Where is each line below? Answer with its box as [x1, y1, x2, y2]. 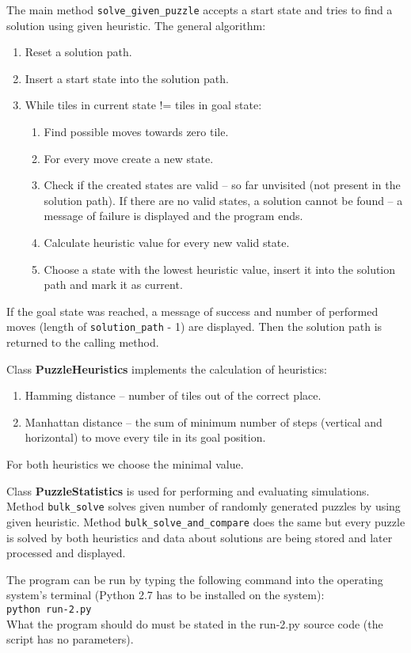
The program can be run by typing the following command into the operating [6, 571, 383, 587]
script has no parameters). [6, 631, 134, 647]
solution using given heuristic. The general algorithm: [6, 17, 266, 33]
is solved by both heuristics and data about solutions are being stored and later [6, 529, 393, 545]
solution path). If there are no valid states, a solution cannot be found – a [44, 192, 403, 208]
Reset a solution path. [25, 44, 132, 60]
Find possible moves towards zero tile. [44, 123, 229, 140]
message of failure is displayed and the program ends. [44, 207, 303, 224]
